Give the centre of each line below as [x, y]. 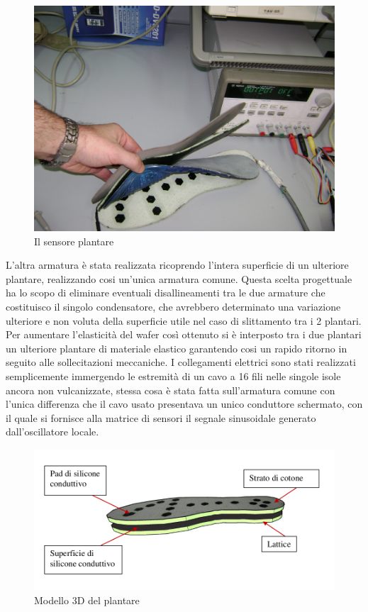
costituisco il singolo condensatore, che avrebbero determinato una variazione [173, 306]
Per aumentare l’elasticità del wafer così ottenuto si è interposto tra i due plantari [184, 334]
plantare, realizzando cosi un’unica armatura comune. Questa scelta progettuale [179, 278]
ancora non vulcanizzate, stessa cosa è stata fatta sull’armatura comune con [171, 390]
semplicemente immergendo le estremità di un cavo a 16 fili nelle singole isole [173, 375]
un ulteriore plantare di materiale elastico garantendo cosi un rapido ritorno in [177, 348]
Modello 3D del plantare [87, 600]
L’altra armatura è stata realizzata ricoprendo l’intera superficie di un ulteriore [177, 265]
